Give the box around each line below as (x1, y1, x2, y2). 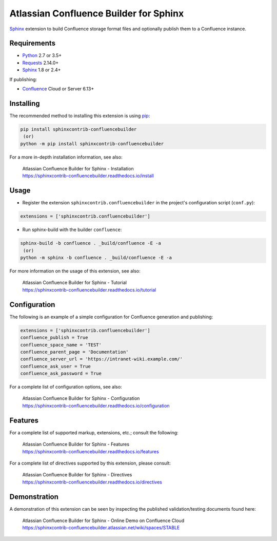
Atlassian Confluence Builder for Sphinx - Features (22, 441, 130, 448)
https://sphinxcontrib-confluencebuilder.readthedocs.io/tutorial (22, 286, 156, 293)
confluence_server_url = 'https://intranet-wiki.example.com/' (20, 356, 183, 362)
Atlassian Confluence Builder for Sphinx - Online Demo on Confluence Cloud (22, 517, 185, 524)
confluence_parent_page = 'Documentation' (20, 349, 129, 355)
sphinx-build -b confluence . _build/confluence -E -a (20, 240, 161, 246)
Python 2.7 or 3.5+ (22, 52, 62, 59)
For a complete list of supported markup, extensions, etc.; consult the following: (9, 429, 179, 436)
